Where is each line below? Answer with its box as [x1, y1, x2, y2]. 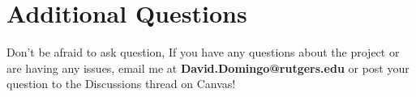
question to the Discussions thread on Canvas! [6, 75, 236, 92]
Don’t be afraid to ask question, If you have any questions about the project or [6, 44, 400, 61]
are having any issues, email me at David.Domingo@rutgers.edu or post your [6, 59, 410, 76]
